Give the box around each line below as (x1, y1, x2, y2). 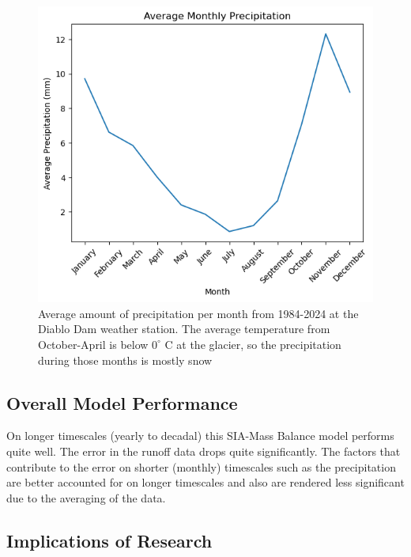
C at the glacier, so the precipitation (164, 335, 341, 352)
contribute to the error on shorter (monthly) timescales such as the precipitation (6, 458, 396, 475)
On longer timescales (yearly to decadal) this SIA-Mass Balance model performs (6, 427, 394, 444)
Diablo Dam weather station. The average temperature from (38, 320, 330, 337)
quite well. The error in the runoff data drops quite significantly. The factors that (6, 442, 401, 459)
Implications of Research (6, 528, 213, 552)
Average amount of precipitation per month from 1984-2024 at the (38, 305, 359, 321)
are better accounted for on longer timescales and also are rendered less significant (6, 474, 405, 491)
